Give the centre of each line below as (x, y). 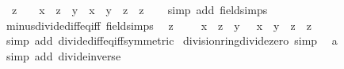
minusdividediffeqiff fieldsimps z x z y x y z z (159, 25)
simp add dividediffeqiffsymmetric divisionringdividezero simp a (172, 40)
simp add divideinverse (63, 55)
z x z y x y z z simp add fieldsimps (140, 9)
